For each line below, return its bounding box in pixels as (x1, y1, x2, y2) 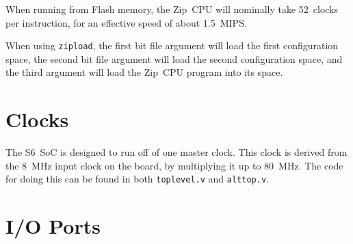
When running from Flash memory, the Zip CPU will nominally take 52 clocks (5, 2, 339, 16)
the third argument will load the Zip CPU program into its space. (5, 65, 283, 79)
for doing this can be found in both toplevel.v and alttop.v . (5, 172, 269, 186)
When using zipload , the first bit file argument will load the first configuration (5, 38, 339, 53)
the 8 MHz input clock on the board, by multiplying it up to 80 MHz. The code (5, 158, 343, 172)
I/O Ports (5, 212, 101, 240)
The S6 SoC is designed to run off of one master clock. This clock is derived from (5, 145, 348, 159)
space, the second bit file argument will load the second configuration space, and (5, 51, 343, 66)
